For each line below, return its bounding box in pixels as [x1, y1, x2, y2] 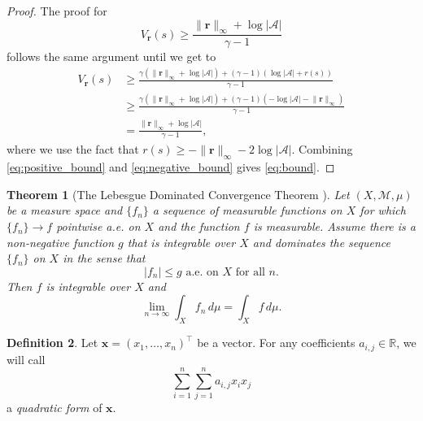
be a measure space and [7, 202, 123, 219]
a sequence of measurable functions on [152, 202, 342, 219]
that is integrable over [127, 233, 236, 250]
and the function [158, 218, 240, 235]
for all [235, 266, 265, 278]
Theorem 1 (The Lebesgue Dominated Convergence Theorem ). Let [7, 185, 350, 202]
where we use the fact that [7, 141, 139, 158]
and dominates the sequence [252, 233, 390, 250]
